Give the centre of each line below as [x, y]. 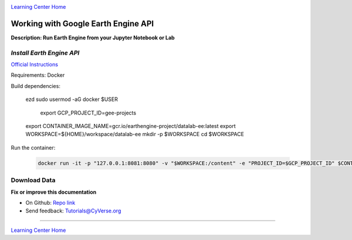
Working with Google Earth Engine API [82, 23]
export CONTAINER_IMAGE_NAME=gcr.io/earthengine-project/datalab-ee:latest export [131, 126]
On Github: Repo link [50, 202]
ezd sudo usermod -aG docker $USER [72, 99]
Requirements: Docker [38, 75]
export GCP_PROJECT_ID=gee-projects [88, 113]
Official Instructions [35, 65]
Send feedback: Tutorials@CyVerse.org [73, 211]
